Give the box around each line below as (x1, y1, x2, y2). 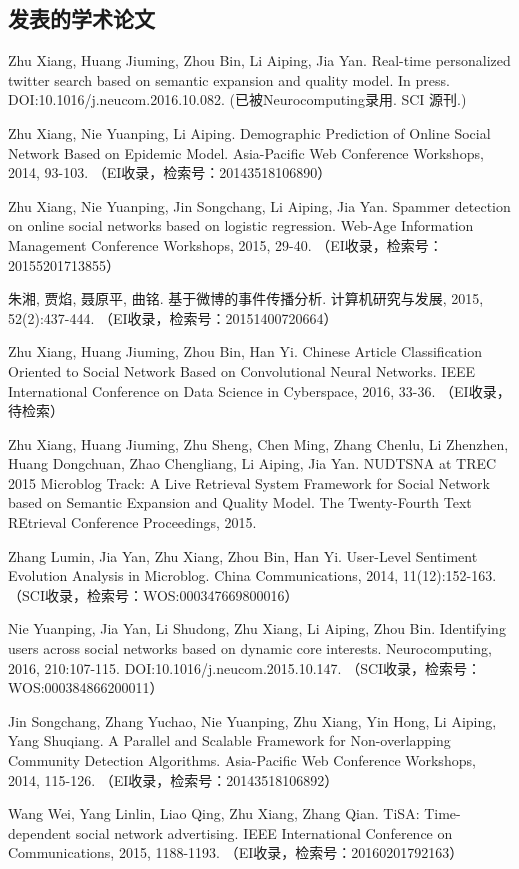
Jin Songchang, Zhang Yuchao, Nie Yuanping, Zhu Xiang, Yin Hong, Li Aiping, (8, 710, 497, 731)
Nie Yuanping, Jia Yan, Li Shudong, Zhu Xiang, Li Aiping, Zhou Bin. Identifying (8, 618, 506, 639)
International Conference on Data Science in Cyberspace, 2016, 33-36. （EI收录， (8, 380, 511, 401)
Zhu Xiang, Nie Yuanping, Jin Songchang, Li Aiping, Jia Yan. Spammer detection (8, 195, 511, 216)
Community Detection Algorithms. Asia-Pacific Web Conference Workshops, (8, 750, 476, 771)
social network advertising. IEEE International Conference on (75, 822, 453, 843)
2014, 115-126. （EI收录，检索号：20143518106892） (8, 769, 339, 790)
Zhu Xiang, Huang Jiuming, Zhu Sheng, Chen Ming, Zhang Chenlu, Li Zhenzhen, (8, 433, 509, 454)
